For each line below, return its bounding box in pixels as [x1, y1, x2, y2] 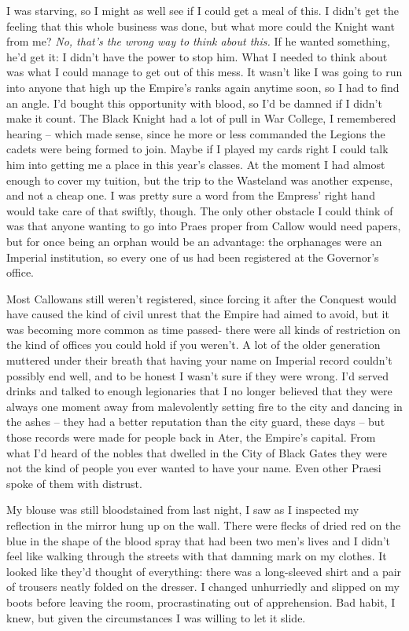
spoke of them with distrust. [6, 475, 142, 491]
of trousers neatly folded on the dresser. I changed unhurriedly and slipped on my [6, 578, 400, 595]
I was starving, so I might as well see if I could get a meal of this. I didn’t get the [6, 2, 399, 18]
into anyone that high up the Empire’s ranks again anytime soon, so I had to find [6, 79, 400, 95]
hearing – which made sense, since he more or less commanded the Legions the [6, 125, 385, 141]
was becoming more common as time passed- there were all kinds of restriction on [6, 321, 401, 337]
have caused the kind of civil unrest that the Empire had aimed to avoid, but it [6, 306, 389, 322]
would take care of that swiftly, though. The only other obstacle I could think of [6, 202, 393, 218]
